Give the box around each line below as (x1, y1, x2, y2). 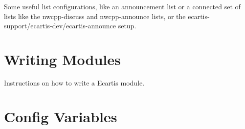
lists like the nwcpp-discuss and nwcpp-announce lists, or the (4, 11, 186, 21)
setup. (118, 21, 136, 31)
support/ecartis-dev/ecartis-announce (4, 21, 116, 31)
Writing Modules (4, 49, 121, 69)
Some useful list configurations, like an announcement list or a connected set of (4, 1, 241, 11)
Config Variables (4, 106, 117, 126)
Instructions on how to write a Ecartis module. (4, 77, 145, 87)
